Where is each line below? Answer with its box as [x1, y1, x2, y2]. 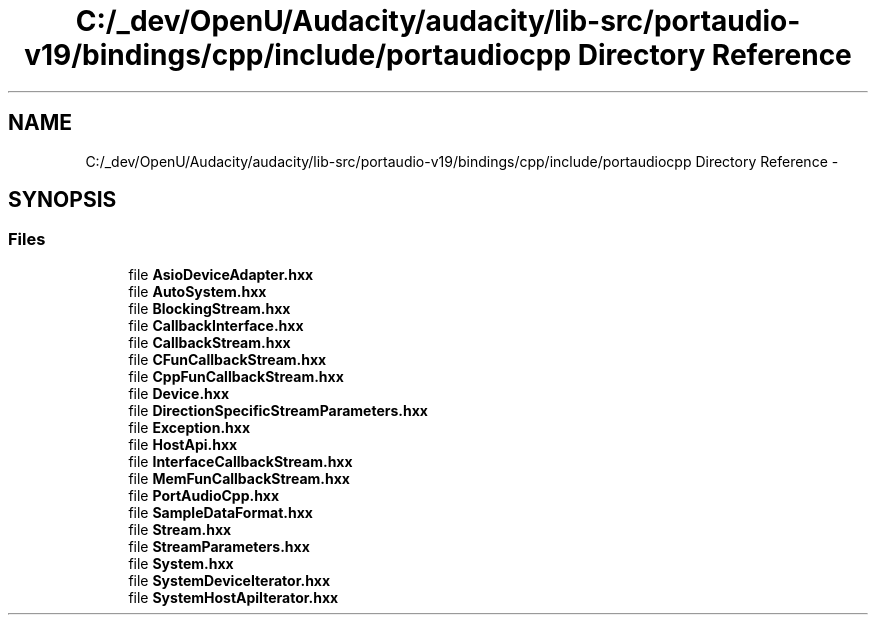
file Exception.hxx [128, 418, 251, 436]
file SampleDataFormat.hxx [128, 503, 313, 521]
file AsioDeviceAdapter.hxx [128, 265, 314, 283]
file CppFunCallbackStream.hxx [128, 367, 344, 385]
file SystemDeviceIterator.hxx [128, 571, 331, 589]
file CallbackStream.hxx [128, 333, 291, 351]
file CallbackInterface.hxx [128, 316, 304, 334]
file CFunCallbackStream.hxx [128, 350, 327, 368]
